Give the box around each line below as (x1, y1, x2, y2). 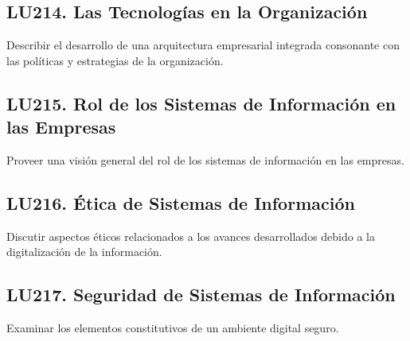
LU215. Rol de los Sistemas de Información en (6, 91, 396, 115)
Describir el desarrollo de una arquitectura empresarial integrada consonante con (6, 37, 400, 53)
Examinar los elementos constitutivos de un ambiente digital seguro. (6, 320, 339, 336)
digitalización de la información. (6, 243, 162, 260)
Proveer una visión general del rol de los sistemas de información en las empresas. (6, 151, 404, 168)
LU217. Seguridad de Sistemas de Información (6, 282, 396, 307)
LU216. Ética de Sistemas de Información (6, 190, 355, 215)
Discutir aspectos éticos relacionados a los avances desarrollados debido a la (6, 227, 375, 244)
